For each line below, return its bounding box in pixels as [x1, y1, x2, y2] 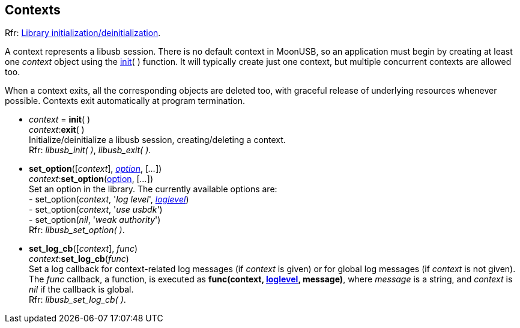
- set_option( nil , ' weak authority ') [29, 214, 161, 225]
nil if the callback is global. [29, 284, 134, 295]
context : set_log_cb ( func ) [29, 254, 129, 264]
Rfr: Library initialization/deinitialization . [5, 28, 161, 38]
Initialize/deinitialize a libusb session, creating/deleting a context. [29, 135, 286, 145]
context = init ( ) [29, 114, 91, 125]
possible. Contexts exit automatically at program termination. [5, 96, 246, 106]
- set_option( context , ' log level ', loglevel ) [29, 194, 189, 205]
